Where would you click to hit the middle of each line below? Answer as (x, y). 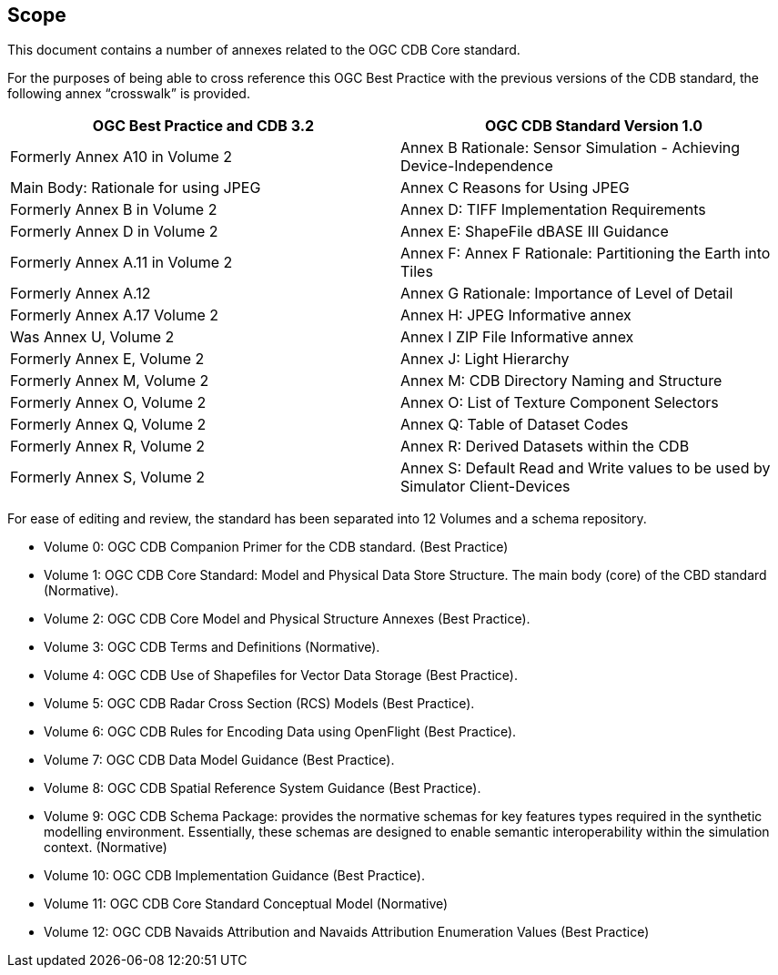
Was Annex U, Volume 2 (92, 337)
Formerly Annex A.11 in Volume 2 (121, 263)
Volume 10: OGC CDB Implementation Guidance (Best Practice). (234, 876)
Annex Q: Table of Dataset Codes (515, 425)
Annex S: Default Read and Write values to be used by (586, 468)
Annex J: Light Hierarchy (485, 359)
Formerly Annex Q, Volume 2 (108, 425)
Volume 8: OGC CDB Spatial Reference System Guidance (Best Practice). (263, 788)
